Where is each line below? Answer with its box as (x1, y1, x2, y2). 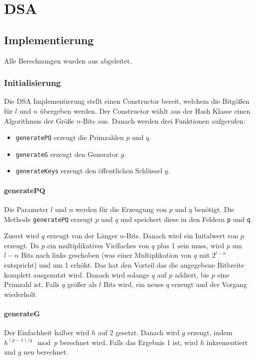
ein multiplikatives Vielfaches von (47, 240, 150, 250)
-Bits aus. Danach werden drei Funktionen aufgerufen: (81, 115, 246, 126)
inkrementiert (206, 337, 248, 347)
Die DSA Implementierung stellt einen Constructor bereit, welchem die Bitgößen (4, 96, 250, 106)
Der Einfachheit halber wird (4, 327, 89, 338)
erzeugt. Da (4, 240, 39, 250)
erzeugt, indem (187, 327, 233, 338)
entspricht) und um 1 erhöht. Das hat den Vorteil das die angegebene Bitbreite (4, 259, 245, 270)
